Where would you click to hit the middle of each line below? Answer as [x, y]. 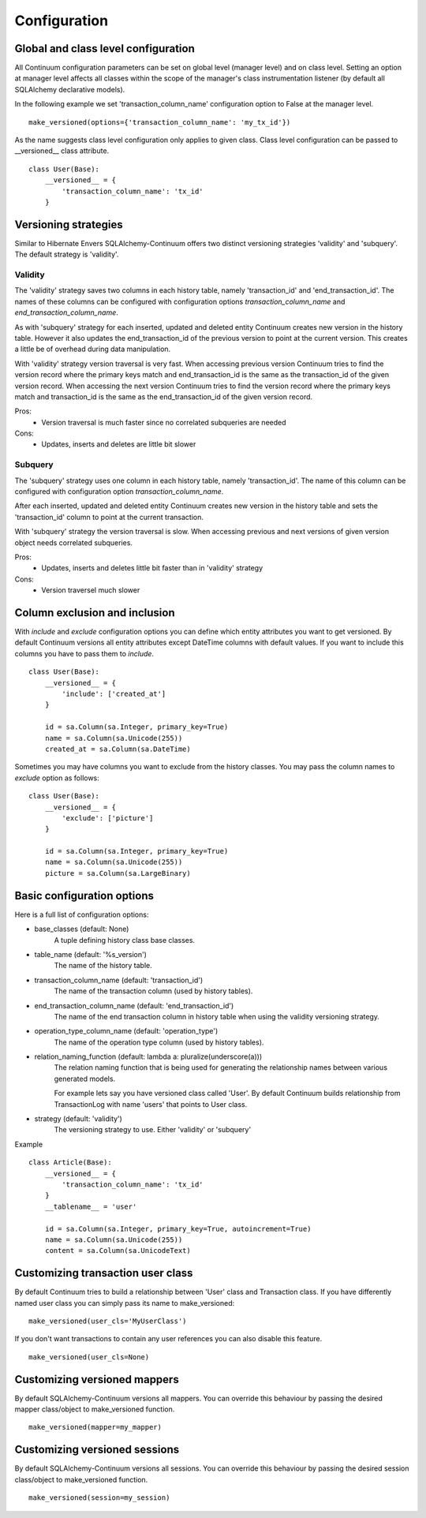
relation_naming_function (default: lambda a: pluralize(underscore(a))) [148, 1056]
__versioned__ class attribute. [62, 151]
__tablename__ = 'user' [91, 1206]
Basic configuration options [84, 895]
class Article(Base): [70, 1163]
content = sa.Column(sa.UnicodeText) [118, 1251]
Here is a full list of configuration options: [82, 914]
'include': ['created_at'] [114, 694]
